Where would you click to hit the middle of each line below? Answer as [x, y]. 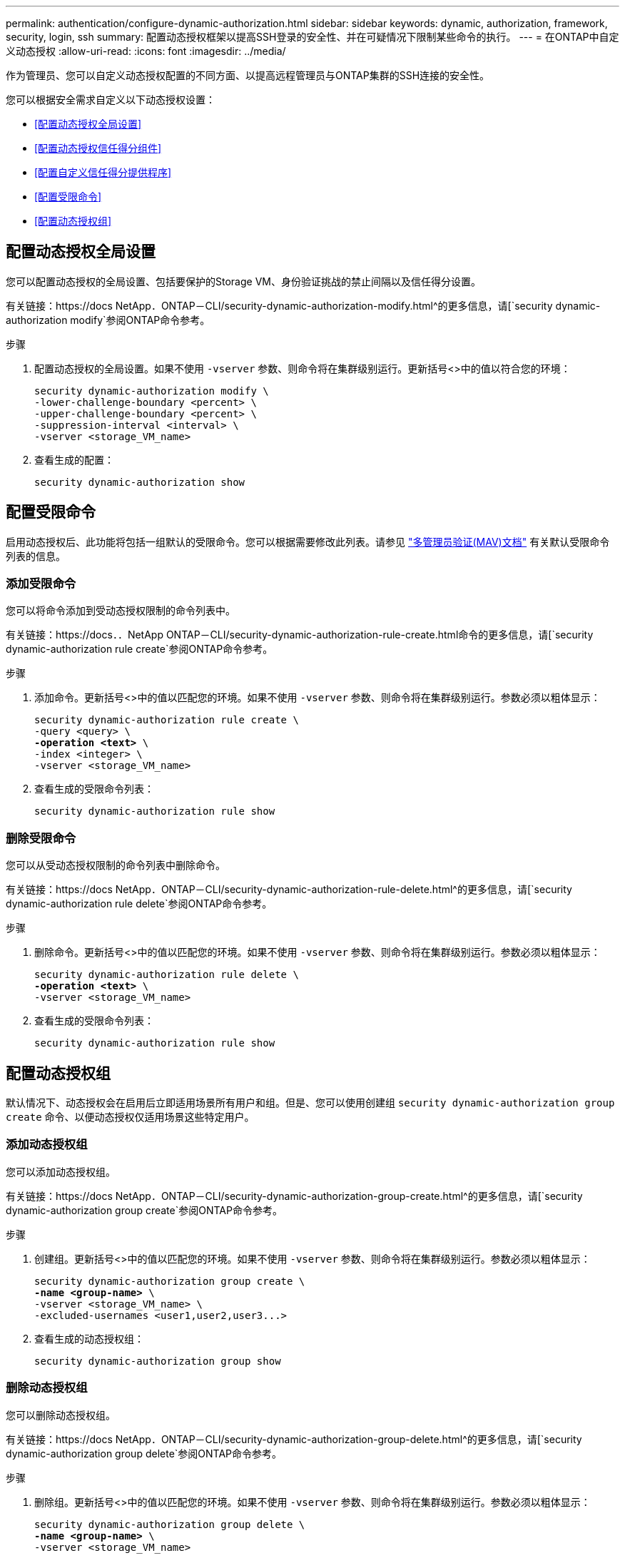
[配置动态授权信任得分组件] [98, 148]
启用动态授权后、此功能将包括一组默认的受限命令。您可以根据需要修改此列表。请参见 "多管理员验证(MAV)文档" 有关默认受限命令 [308, 541]
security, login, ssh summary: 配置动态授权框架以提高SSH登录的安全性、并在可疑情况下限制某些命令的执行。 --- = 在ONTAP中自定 [312, 37]
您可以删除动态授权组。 [61, 1415]
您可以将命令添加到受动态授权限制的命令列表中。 [121, 611]
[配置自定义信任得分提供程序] [103, 172]
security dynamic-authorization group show [158, 1361]
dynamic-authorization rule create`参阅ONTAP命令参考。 [139, 649]
